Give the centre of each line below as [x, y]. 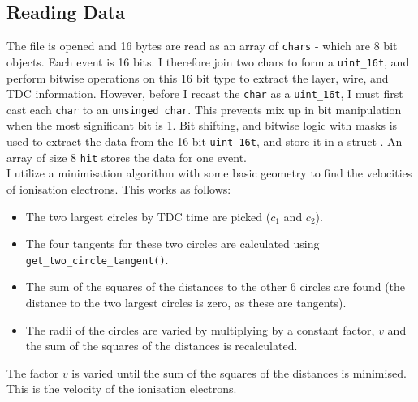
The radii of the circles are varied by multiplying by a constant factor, [200, 329]
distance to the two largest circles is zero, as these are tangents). [186, 302]
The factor [33, 372]
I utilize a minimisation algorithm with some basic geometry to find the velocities [209, 173]
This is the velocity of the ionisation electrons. [122, 389]
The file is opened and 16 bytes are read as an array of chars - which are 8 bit [202, 46]
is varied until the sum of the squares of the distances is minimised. [239, 372]
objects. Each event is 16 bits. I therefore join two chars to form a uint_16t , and [208, 61]
